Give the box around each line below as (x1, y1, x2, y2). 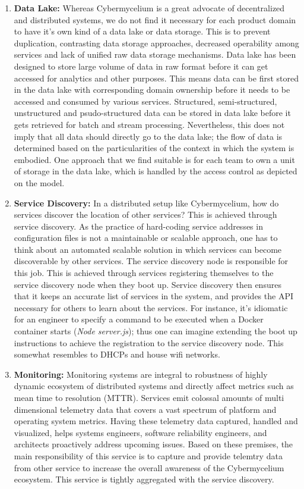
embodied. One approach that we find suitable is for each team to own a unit (14, 153, 295, 165)
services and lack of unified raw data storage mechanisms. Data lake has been (14, 48, 296, 61)
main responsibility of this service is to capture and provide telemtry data (14, 449, 283, 462)
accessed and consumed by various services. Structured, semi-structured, (14, 95, 277, 107)
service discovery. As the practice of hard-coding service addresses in (14, 220, 263, 232)
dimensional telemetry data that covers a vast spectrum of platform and (14, 403, 277, 415)
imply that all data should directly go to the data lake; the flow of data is (14, 130, 283, 142)
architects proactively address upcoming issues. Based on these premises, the (14, 438, 293, 450)
